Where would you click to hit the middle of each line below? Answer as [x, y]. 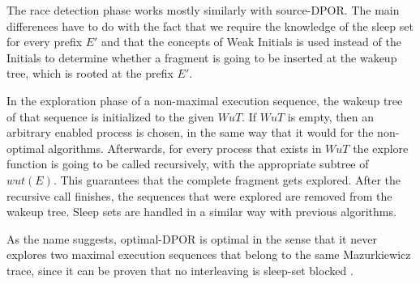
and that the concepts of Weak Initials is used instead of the [251, 42]
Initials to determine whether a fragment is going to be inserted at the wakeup [202, 57]
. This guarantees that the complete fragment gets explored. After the [227, 179]
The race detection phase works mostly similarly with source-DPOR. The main [203, 10]
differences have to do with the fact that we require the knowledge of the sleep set [210, 25]
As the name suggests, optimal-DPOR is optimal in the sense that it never [192, 238]
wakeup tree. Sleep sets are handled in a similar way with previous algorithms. [201, 212]
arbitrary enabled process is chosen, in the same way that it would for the [190, 132]
